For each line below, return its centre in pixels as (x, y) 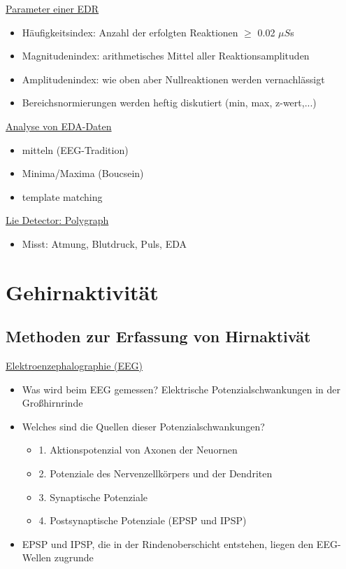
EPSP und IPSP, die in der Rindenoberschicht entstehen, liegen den (168, 543)
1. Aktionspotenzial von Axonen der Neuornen (138, 450)
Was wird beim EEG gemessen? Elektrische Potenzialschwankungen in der (181, 389)
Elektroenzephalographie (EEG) (74, 366)
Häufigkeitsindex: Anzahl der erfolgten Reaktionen (130, 32)
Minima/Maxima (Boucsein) (83, 173)
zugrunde (74, 557)
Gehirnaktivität (82, 291)
